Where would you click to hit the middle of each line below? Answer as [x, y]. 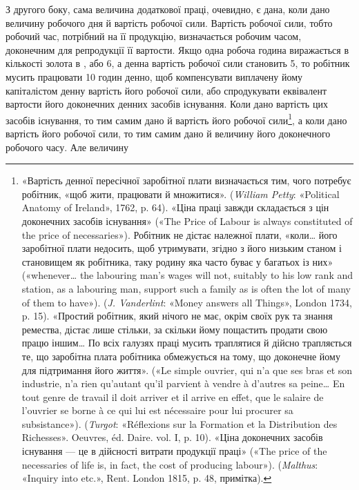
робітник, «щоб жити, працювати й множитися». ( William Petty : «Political [181, 194]
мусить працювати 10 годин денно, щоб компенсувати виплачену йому [154, 76]
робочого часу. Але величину [67, 147]
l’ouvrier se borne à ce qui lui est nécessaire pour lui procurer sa [157, 410]
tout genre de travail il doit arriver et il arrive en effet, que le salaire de [173, 396]
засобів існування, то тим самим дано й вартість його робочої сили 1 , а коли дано [176, 119]
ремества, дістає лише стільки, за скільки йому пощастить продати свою [175, 329]
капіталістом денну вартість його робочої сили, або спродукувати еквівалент [166, 90]
